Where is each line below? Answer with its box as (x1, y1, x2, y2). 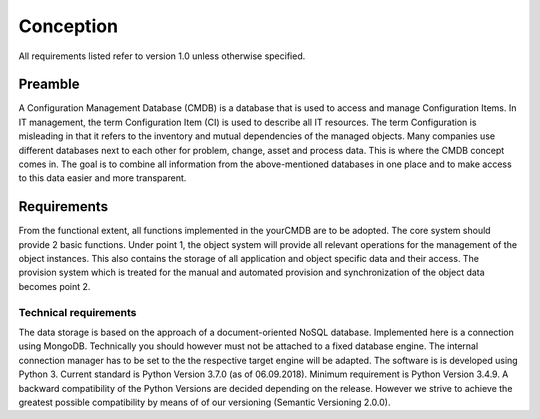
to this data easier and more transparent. (18, 172, 187, 184)
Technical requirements (18, 305, 137, 319)
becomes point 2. (18, 280, 91, 292)
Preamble (18, 76, 80, 93)
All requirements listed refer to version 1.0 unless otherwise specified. (18, 50, 306, 62)
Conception (18, 15, 119, 37)
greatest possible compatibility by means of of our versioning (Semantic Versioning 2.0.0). (18, 396, 391, 408)
